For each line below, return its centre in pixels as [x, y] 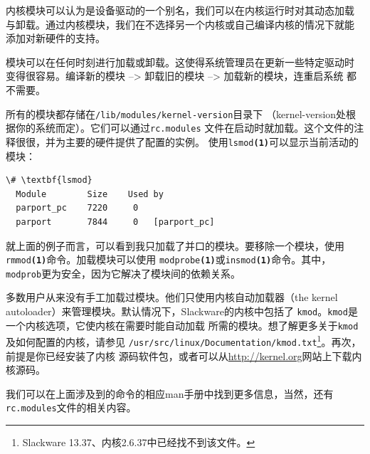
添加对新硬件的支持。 [55, 38]
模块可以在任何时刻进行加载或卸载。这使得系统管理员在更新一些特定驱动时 [180, 62]
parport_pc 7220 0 [77, 208]
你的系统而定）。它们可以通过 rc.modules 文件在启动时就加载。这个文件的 [185, 128]
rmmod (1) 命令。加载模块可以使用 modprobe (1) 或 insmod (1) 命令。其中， [169, 259]
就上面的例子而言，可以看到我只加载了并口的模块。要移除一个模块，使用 [175, 245]
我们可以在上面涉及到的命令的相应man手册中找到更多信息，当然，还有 [170, 393]
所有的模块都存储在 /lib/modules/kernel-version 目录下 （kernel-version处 [176, 114]
